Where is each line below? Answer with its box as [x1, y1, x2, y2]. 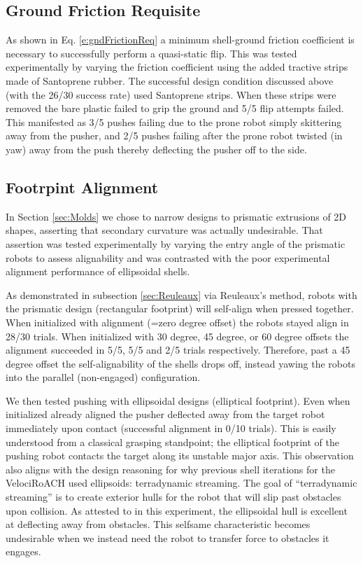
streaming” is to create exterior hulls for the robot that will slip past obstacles [6, 489, 341, 504]
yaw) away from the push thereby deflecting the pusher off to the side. [6, 141, 307, 156]
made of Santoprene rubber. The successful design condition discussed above [6, 73, 334, 88]
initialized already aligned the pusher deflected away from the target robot [6, 407, 325, 422]
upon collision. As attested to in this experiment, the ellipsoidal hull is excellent [6, 503, 348, 517]
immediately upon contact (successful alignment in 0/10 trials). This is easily [6, 421, 336, 436]
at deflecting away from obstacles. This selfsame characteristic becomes [6, 517, 311, 531]
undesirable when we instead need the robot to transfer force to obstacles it [6, 530, 329, 545]
